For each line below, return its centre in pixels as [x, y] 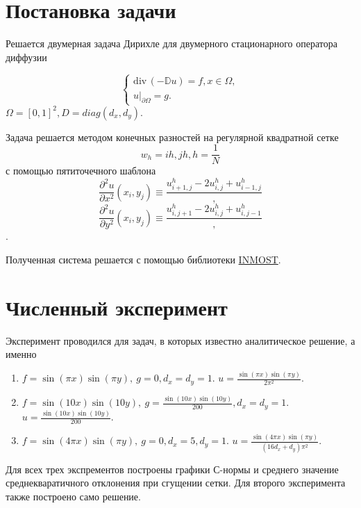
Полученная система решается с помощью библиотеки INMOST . [143, 260]
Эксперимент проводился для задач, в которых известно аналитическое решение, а [180, 340]
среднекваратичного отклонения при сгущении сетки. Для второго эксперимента [176, 483]
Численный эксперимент [117, 307]
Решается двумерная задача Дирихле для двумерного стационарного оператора [171, 43]
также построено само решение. [73, 496]
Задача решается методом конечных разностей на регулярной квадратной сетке [172, 137]
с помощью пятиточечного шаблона [81, 171]
